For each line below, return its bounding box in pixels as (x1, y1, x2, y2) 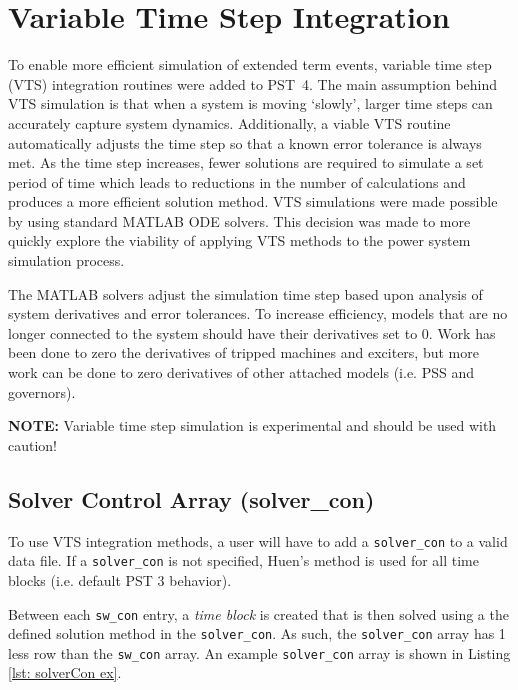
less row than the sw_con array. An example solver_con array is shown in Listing (8, 642, 511, 663)
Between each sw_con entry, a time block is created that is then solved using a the (8, 603, 509, 624)
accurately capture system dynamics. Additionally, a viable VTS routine (8, 112, 451, 133)
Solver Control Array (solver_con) (8, 483, 375, 514)
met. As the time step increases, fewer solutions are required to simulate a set (8, 152, 484, 173)
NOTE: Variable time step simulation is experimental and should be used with (8, 415, 497, 436)
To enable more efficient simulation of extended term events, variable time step (8, 54, 492, 75)
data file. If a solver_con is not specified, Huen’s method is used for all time (8, 550, 479, 571)
